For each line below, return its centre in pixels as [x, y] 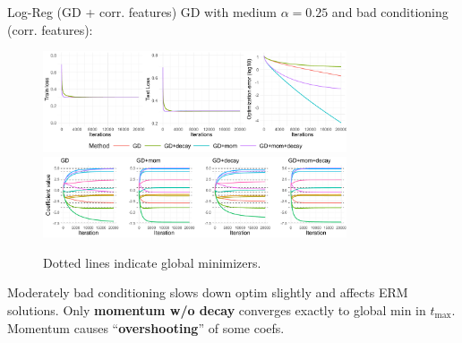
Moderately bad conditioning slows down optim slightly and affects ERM [208, 292]
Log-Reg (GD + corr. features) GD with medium [142, 12]
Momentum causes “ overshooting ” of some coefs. [146, 327]
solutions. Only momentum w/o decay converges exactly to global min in [217, 309]
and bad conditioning [390, 12]
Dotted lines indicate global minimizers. [152, 262]
